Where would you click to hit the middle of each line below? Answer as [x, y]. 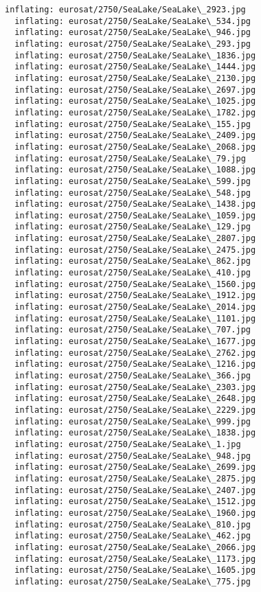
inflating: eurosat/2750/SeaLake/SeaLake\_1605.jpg [135, 570]
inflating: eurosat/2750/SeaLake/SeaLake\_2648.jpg [135, 399]
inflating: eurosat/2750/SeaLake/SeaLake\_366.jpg [133, 376]
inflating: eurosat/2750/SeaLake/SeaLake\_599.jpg [133, 181]
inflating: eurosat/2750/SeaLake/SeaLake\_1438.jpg [135, 204]
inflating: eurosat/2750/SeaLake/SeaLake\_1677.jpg [135, 342]
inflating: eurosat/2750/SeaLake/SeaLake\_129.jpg [133, 227]
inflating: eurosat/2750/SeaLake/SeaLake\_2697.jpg [135, 90]
